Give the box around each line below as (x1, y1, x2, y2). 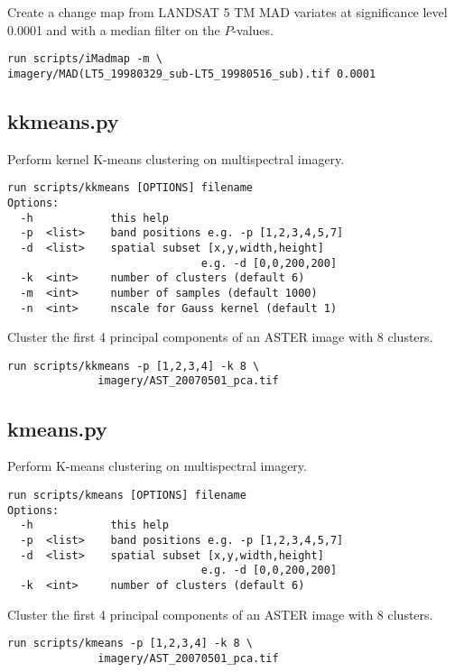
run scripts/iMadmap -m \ (7, 52, 162, 66)
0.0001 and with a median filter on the (7, 20, 220, 39)
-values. (232, 20, 274, 39)
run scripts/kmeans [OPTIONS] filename (7, 488, 246, 502)
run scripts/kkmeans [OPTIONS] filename (7, 181, 254, 195)
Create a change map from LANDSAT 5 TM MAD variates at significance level (7, 3, 448, 21)
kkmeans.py (7, 106, 119, 134)
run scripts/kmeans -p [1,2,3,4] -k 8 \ (7, 637, 254, 650)
